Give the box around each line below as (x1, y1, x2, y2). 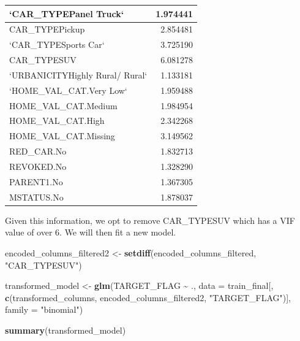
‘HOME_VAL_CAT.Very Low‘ (9, 83, 127, 96)
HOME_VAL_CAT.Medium (9, 99, 118, 112)
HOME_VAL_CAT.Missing (9, 129, 115, 142)
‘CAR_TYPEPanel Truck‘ (9, 7, 124, 20)
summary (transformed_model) (5, 323, 126, 336)
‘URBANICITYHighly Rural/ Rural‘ (9, 68, 148, 81)
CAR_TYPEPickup (9, 23, 85, 36)
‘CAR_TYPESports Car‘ (9, 38, 105, 51)
